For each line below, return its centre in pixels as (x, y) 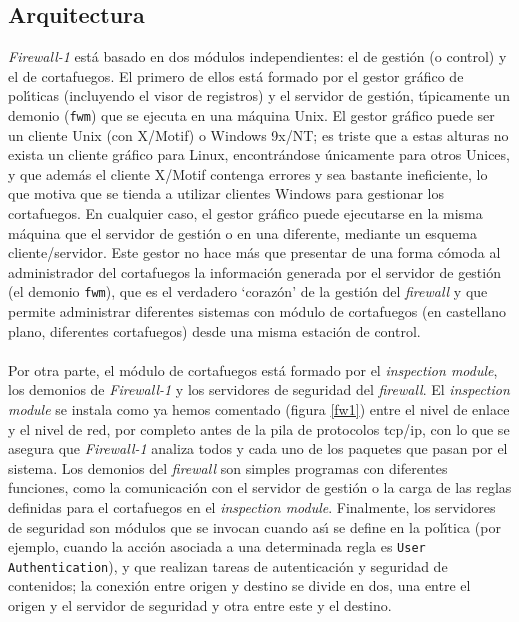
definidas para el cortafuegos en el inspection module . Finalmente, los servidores (252, 506)
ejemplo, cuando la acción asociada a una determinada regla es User (217, 546)
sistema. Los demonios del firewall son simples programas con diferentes (228, 467)
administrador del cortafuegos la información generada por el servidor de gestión (254, 271)
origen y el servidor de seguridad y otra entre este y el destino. (200, 605)
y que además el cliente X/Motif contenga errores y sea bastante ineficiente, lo (248, 173)
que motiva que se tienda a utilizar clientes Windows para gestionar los (226, 193)
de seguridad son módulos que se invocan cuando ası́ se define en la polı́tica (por (254, 526)
